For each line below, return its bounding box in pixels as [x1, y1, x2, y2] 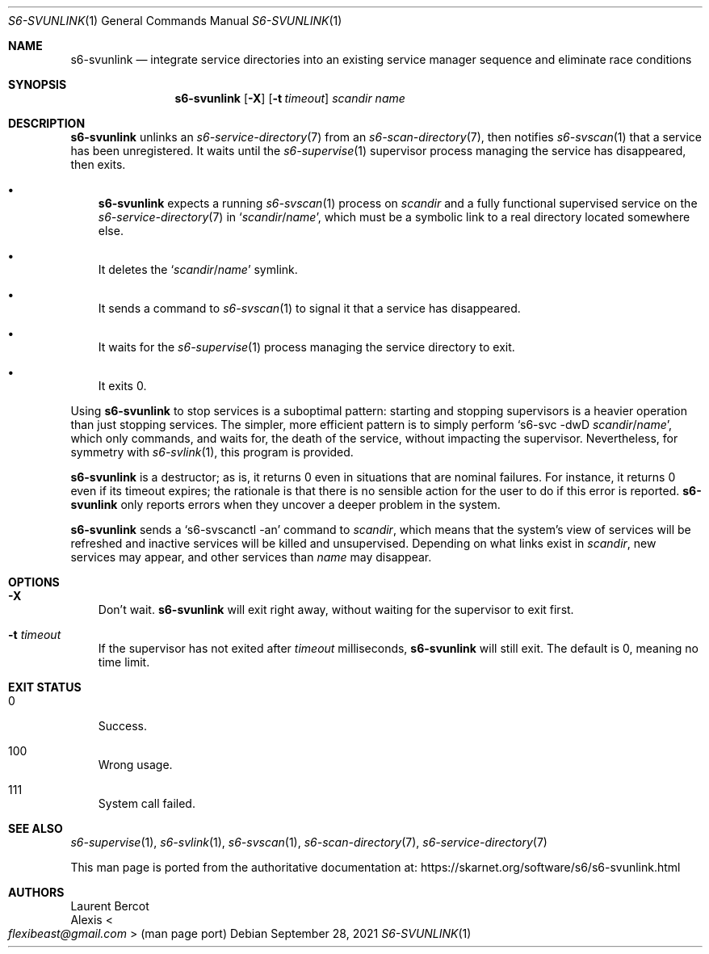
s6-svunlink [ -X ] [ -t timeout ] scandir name [174, 91, 405, 105]
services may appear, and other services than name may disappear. [70, 550, 432, 564]
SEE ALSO [8, 822, 63, 835]
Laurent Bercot [70, 899, 149, 913]
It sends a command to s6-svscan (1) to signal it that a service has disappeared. [98, 301, 521, 315]
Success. [98, 719, 148, 733]
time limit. [98, 655, 150, 669]
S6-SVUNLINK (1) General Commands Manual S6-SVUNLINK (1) [8, 14, 342, 27]
